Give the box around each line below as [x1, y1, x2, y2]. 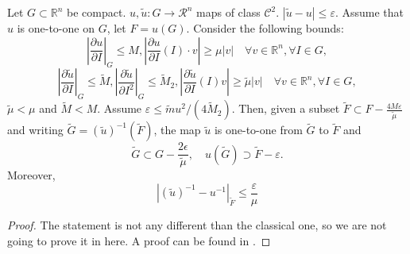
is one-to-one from [214, 121, 303, 138]
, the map [153, 121, 201, 138]
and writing [7, 121, 64, 138]
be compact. [67, 4, 126, 20]
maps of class [196, 4, 261, 20]
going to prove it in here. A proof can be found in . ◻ [7, 232, 271, 248]
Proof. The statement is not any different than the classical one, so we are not [7, 216, 387, 233]
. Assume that [335, 4, 404, 20]
